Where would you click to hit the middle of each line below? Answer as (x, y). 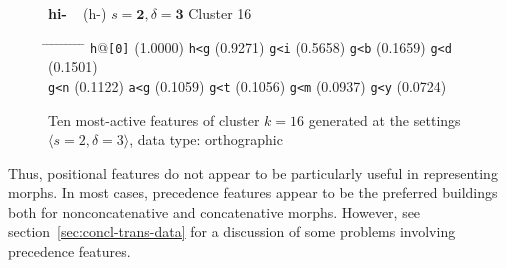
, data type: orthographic (206, 139)
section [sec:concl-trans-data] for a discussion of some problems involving (232, 231)
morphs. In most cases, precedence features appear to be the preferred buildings (253, 192)
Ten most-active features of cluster (154, 119)
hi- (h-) (77, 13)
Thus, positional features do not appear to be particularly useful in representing (253, 172)
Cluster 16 (220, 13)
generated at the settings (384, 119)
